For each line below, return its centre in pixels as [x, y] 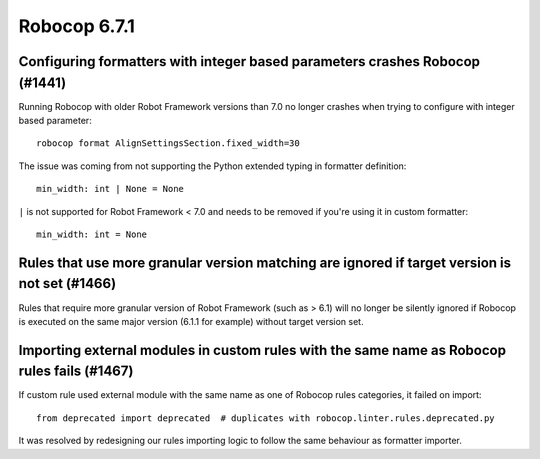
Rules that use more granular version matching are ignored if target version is [265, 262]
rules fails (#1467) [76, 371]
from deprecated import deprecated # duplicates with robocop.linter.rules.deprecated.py [265, 418]
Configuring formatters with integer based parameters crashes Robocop [249, 61]
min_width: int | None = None [110, 189]
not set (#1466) [67, 283]
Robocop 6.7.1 [76, 26]
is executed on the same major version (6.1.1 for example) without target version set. [191, 321]
